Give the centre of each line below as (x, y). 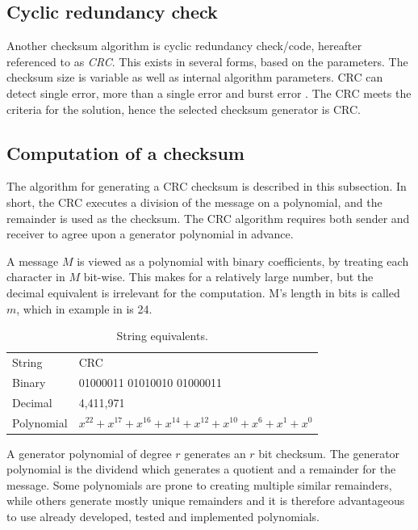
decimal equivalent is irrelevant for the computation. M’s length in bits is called (203, 292)
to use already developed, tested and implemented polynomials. (163, 516)
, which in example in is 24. (84, 308)
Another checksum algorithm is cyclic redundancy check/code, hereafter (184, 46)
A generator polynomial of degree (89, 453)
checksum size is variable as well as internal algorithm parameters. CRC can (195, 77)
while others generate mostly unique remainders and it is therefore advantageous (206, 501)
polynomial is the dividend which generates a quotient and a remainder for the (201, 469)
